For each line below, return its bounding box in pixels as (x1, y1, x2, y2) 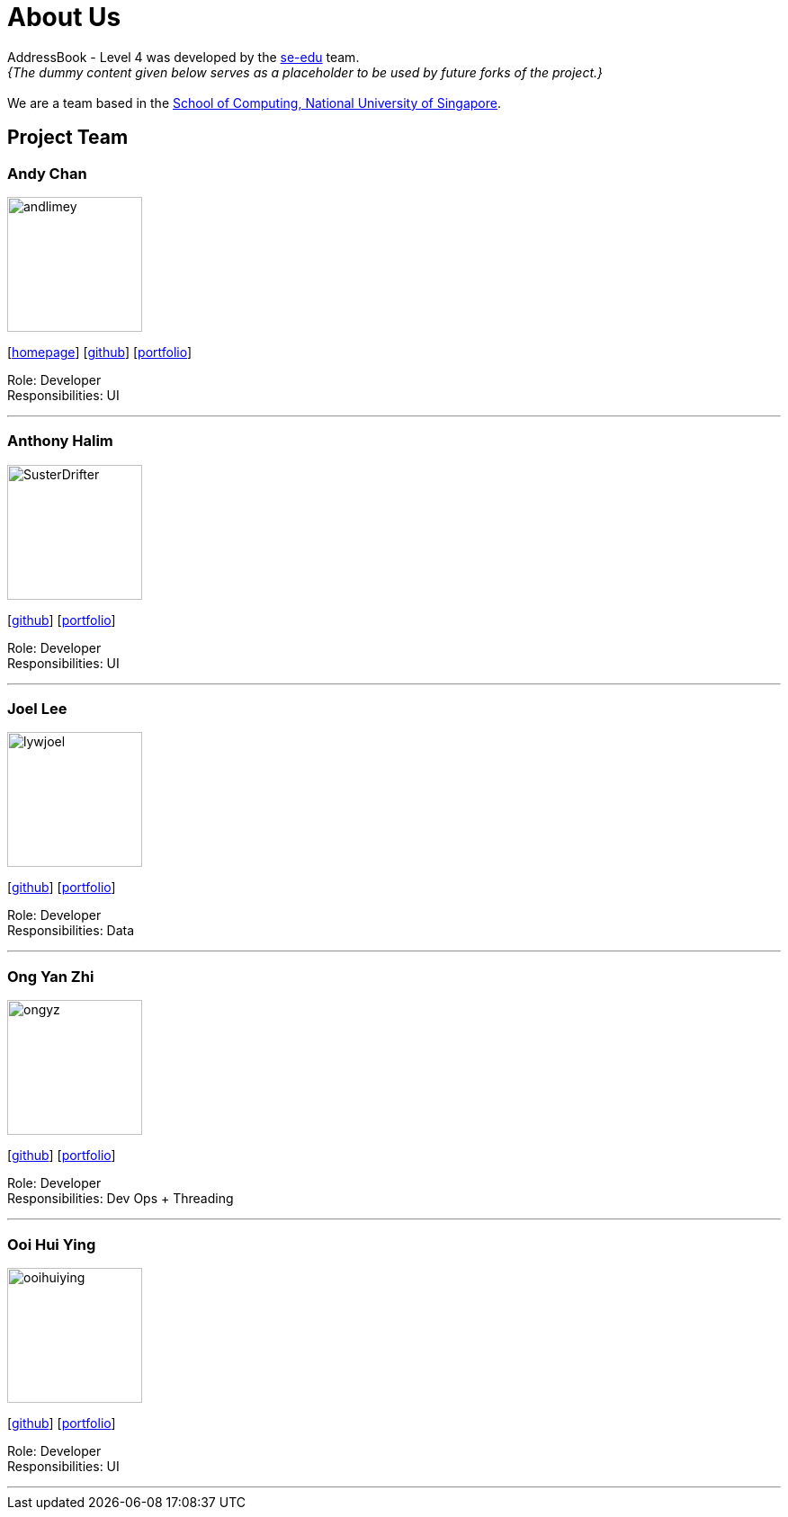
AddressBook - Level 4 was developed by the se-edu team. (7, 49, 360, 65)
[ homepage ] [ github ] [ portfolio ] (7, 344, 193, 360)
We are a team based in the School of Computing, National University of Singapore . (7, 94, 502, 111)
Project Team (7, 126, 129, 149)
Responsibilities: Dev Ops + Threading (7, 1191, 234, 1207)
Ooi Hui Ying (7, 1235, 96, 1254)
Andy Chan (7, 164, 87, 183)
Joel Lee (7, 700, 67, 718)
